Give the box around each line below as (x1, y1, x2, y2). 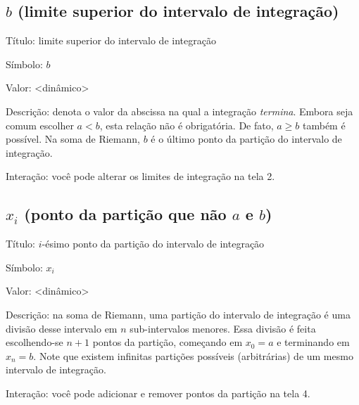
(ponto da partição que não (24, 203, 227, 225)
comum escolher (6, 117, 74, 132)
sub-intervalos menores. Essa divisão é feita (130, 321, 316, 335)
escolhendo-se (6, 335, 63, 349)
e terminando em (277, 335, 350, 349)
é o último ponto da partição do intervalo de (151, 131, 342, 146)
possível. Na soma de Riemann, (6, 131, 140, 146)
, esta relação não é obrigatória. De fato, (99, 117, 274, 132)
